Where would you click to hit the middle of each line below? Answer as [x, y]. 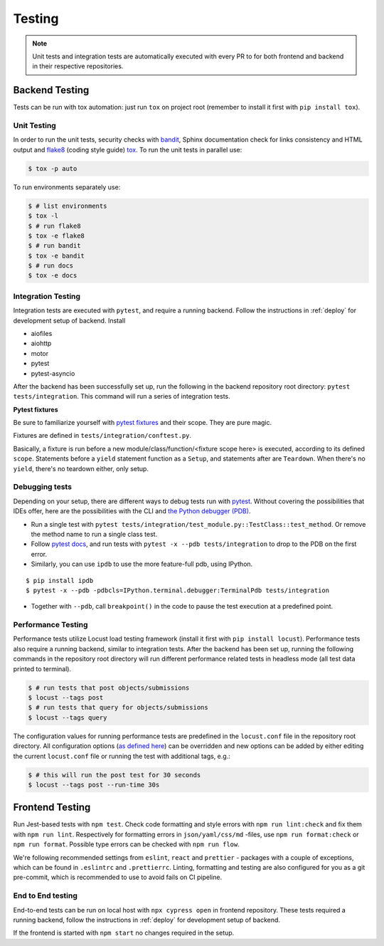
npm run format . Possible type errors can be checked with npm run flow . [126, 844]
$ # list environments [68, 206]
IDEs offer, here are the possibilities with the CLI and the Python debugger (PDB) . [132, 511]
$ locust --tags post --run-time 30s [94, 784]
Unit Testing [34, 126]
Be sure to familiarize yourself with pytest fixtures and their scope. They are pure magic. [143, 423]
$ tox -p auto [53, 168]
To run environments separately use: [67, 187]
